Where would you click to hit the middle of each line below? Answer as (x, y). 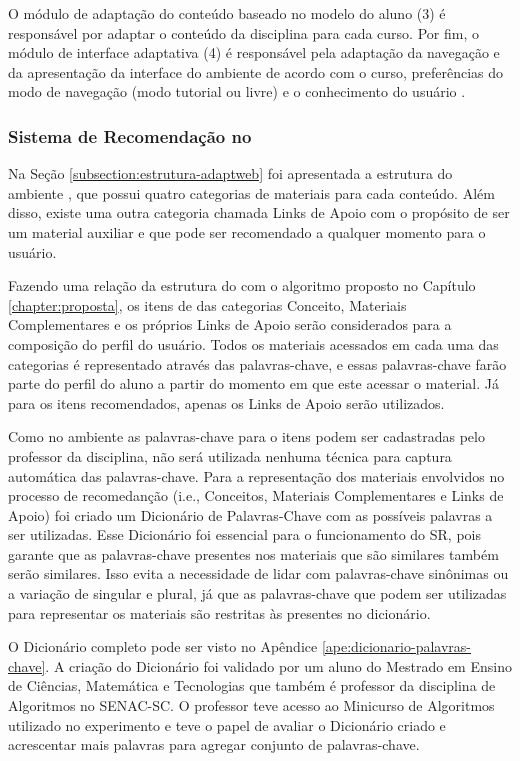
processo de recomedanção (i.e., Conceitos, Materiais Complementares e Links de (256, 495)
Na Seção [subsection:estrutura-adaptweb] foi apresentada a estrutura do (230, 173)
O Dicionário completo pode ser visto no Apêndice (163, 646)
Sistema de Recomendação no (130, 135)
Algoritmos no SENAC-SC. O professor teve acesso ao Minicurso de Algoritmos (251, 705)
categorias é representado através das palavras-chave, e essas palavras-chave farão (257, 363)
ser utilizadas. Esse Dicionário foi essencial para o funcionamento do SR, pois (244, 534)
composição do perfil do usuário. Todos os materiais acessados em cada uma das (253, 343)
